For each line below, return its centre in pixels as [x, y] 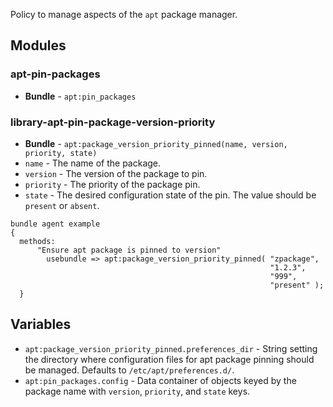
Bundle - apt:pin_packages [80, 96]
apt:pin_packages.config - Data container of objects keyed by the [160, 380]
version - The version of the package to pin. [116, 173]
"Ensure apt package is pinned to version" [129, 250]
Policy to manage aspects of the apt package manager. [124, 14]
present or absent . [62, 205]
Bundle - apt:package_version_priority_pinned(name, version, [156, 143]
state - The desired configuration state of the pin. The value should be [170, 195]
